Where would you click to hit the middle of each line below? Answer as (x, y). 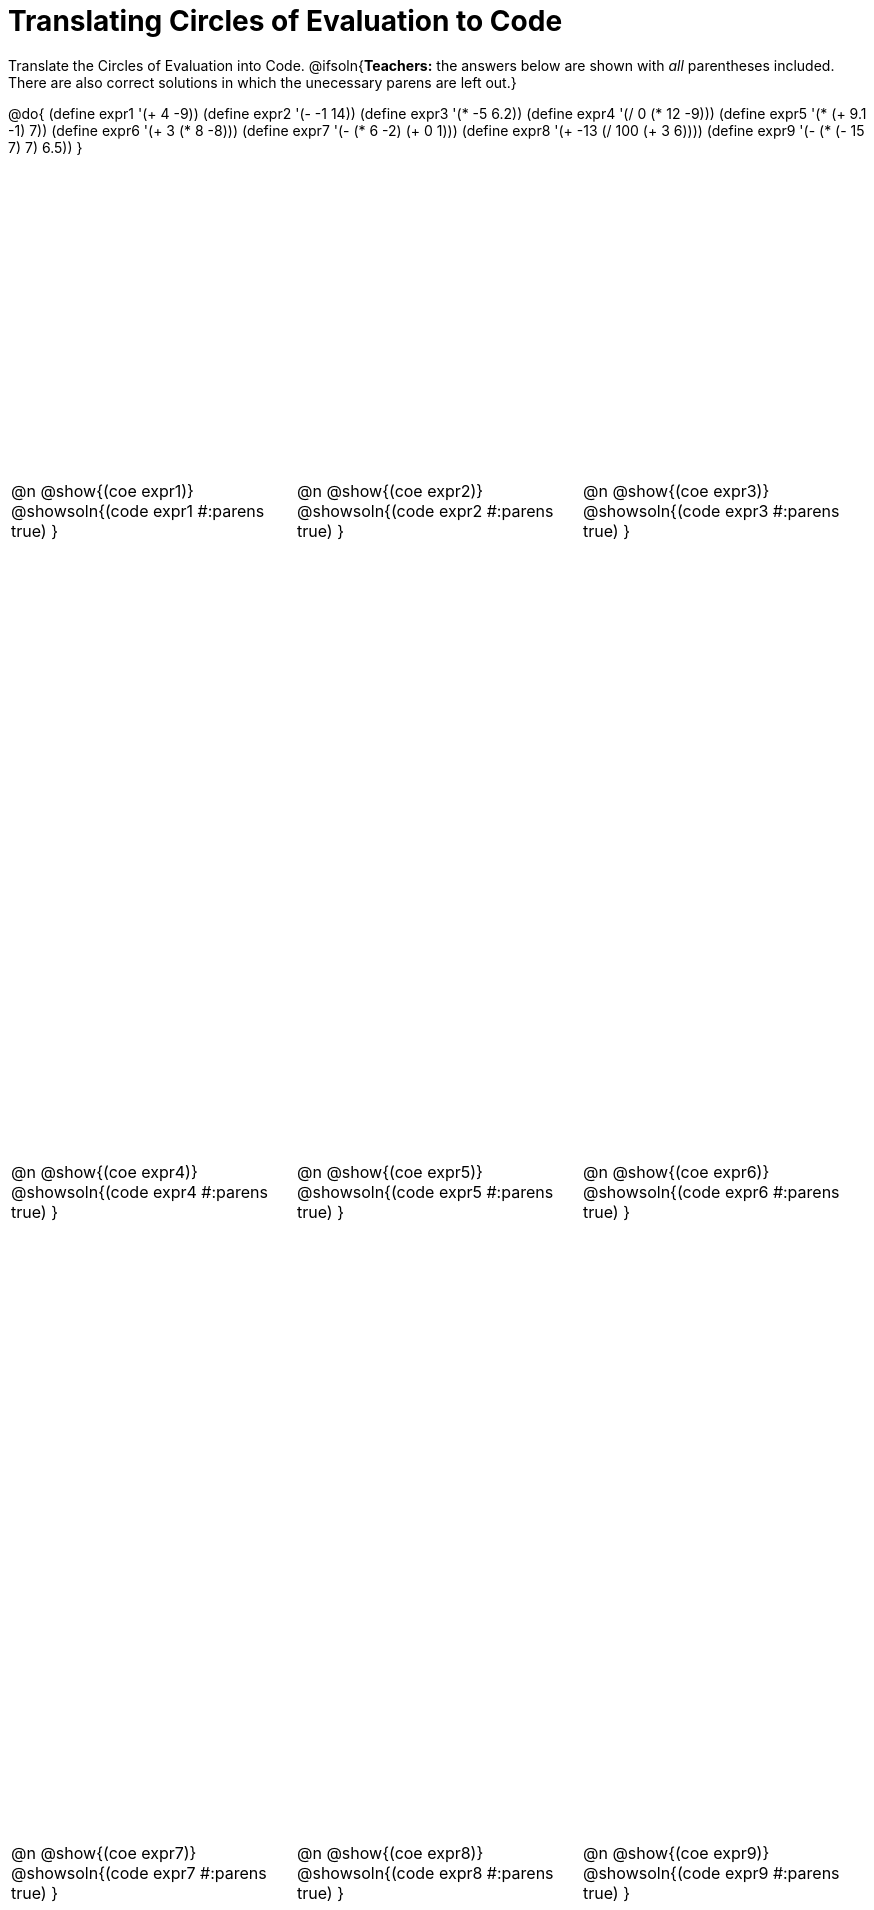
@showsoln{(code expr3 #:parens (711, 511)
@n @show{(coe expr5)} (389, 1171)
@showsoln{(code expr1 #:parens (138, 511)
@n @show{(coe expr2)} (390, 491)
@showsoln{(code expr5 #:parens (425, 1191)
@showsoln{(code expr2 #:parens (425, 511)
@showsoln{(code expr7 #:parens (139, 1872)
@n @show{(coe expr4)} (104, 1171)
